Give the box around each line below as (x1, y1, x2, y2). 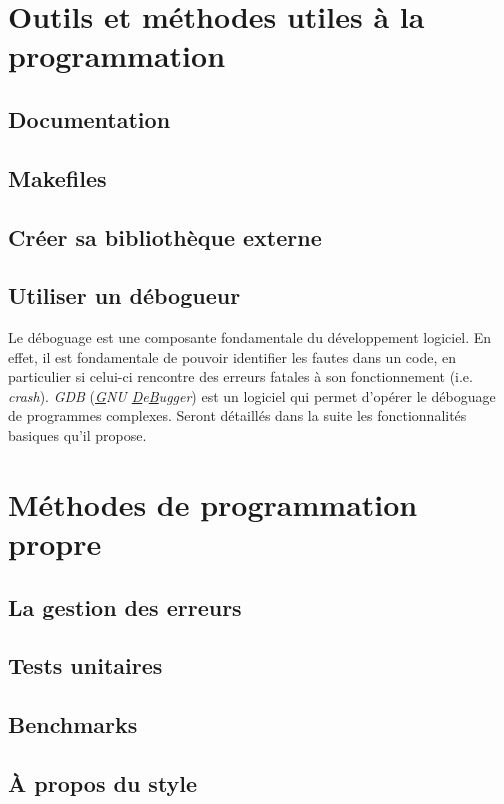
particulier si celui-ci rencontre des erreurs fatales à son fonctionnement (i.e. (8, 366, 473, 387)
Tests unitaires (8, 650, 163, 681)
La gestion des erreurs (8, 591, 242, 622)
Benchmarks (8, 709, 138, 740)
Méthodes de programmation (8, 483, 418, 524)
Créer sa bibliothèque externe (8, 221, 322, 252)
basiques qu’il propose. (8, 425, 147, 446)
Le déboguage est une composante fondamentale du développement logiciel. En (8, 327, 492, 348)
